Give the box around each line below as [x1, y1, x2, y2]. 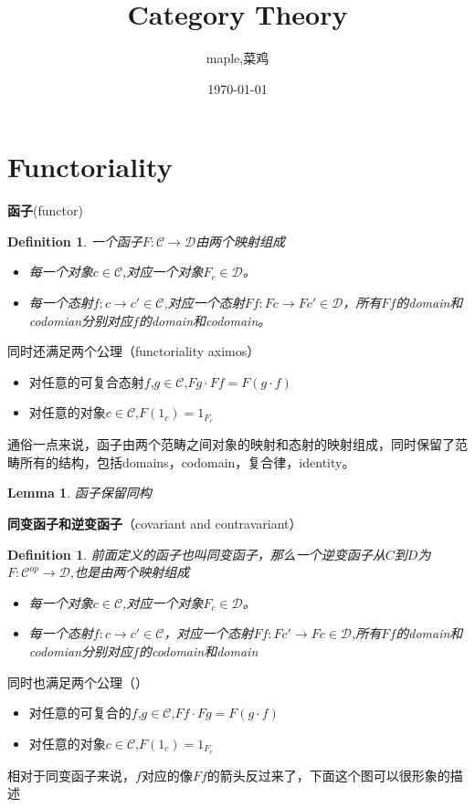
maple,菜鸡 [206, 48, 269, 68]
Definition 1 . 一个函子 [7, 231, 142, 250]
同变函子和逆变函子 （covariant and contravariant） [7, 514, 302, 533]
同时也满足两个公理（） [7, 672, 148, 691]
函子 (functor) [7, 201, 83, 220]
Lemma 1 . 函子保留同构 [7, 483, 152, 502]
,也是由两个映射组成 [69, 562, 190, 582]
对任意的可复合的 [28, 703, 132, 722]
